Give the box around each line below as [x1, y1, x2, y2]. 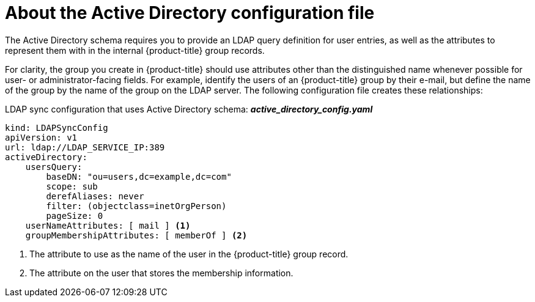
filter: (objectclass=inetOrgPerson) [46, 201, 227, 211]
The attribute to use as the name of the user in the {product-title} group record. [29, 248, 349, 259]
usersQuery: [25, 161, 83, 172]
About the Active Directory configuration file [5, 2, 375, 23]
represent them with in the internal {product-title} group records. [5, 45, 265, 56]
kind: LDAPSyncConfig [5, 122, 108, 133]
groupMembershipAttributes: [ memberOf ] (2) [25, 230, 248, 240]
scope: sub [46, 181, 98, 191]
